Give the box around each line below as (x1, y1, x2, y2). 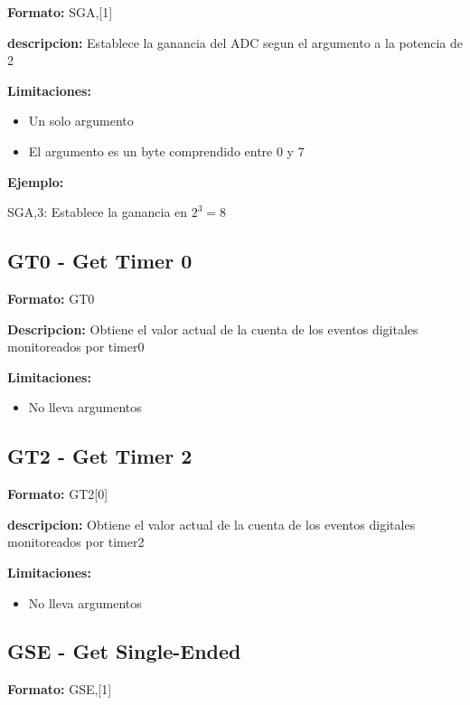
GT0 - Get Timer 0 (7, 247, 193, 275)
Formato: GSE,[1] (7, 680, 112, 699)
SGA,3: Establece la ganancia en (7, 202, 188, 221)
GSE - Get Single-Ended (7, 637, 241, 665)
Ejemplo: (7, 172, 64, 191)
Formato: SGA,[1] (7, 3, 113, 21)
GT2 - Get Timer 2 (7, 442, 193, 470)
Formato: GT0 (7, 288, 95, 307)
